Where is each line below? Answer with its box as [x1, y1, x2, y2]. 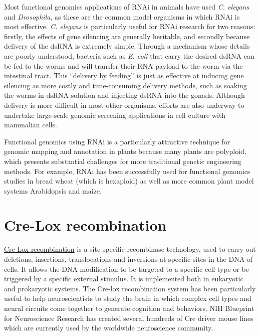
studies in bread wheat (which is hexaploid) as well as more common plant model [4, 176, 254, 186]
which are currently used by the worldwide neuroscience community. [4, 322, 213, 333]
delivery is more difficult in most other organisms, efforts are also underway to [4, 99, 244, 110]
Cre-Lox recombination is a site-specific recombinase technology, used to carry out [4, 244, 256, 254]
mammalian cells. [4, 119, 57, 130]
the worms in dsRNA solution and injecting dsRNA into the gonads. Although [4, 90, 245, 100]
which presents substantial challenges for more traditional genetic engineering [4, 155, 241, 166]
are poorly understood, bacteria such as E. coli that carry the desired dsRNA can [4, 50, 254, 61]
